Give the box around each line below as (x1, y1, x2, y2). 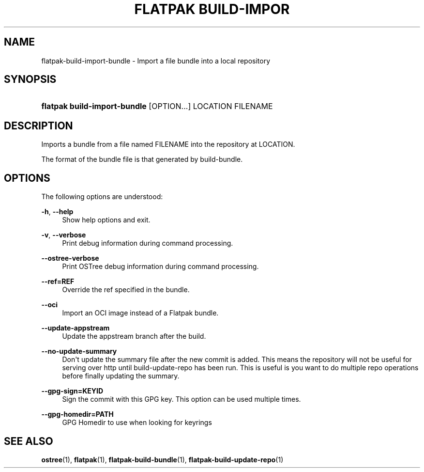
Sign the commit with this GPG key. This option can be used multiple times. (62, 395, 301, 404)
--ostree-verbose (41, 254, 99, 263)
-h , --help (41, 207, 74, 216)
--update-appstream (41, 324, 110, 332)
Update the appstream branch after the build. (62, 332, 206, 341)
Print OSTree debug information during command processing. (62, 262, 259, 271)
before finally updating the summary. (62, 372, 180, 380)
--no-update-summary (41, 347, 117, 356)
